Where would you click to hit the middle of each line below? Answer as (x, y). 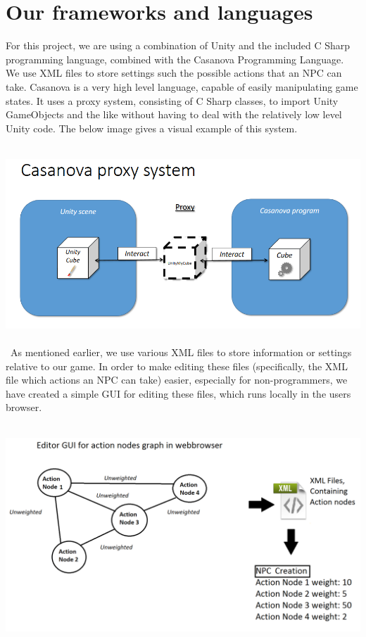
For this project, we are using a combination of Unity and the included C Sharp (178, 45)
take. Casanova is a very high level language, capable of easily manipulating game (182, 86)
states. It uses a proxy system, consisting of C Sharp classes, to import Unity (172, 100)
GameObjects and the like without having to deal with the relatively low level (174, 114)
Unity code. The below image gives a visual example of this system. (152, 128)
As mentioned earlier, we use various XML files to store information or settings (181, 352)
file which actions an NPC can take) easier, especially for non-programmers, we (177, 380)
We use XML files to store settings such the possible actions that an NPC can (174, 73)
